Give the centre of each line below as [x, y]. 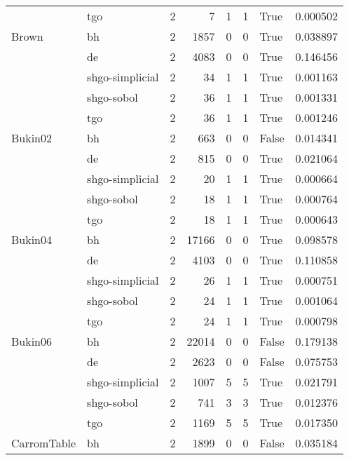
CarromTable [44, 443]
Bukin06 [32, 341]
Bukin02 [32, 138]
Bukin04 [32, 239]
